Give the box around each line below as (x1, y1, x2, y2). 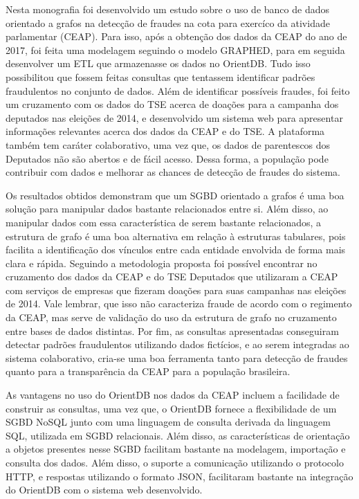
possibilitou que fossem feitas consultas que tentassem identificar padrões (6, 69, 315, 84)
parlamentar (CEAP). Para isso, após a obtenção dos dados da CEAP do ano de (6, 29, 347, 44)
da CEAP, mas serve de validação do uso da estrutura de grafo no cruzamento (6, 310, 337, 325)
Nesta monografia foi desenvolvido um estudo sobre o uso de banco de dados (6, 2, 329, 16)
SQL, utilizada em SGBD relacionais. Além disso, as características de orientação (6, 428, 350, 442)
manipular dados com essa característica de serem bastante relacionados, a (6, 215, 322, 229)
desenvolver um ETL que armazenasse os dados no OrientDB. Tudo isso (6, 56, 311, 71)
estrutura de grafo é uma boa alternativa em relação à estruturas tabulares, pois (6, 228, 346, 243)
